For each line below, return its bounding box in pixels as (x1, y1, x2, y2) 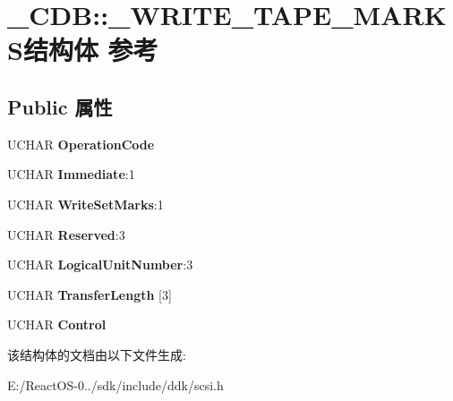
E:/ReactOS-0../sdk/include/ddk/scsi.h (7, 375, 224, 394)
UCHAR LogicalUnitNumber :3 (7, 255, 193, 274)
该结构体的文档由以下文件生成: (7, 345, 186, 363)
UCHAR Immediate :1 (7, 165, 135, 183)
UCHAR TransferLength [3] (7, 285, 172, 303)
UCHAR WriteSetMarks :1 (7, 194, 164, 213)
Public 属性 (7, 92, 113, 120)
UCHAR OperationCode (7, 134, 155, 153)
